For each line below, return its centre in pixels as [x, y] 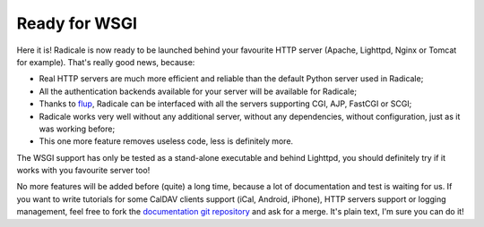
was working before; [77, 129]
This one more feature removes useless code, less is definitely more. [166, 141]
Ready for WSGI [77, 23]
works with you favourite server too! [83, 171]
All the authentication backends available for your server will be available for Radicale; [198, 91]
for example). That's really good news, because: [106, 62]
